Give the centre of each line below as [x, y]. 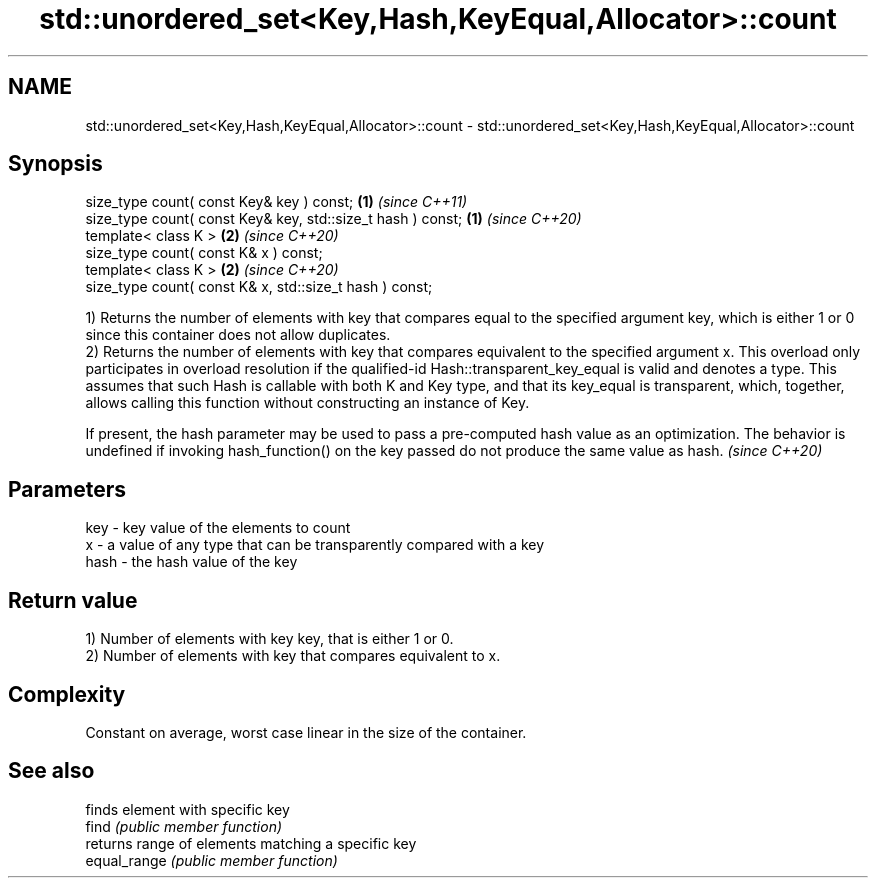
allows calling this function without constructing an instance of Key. [307, 403]
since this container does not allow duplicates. [238, 335]
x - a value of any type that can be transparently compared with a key [315, 545]
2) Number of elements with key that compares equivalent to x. [293, 656]
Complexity [67, 694]
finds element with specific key [187, 809]
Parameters [67, 489]
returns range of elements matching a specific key [251, 843]
